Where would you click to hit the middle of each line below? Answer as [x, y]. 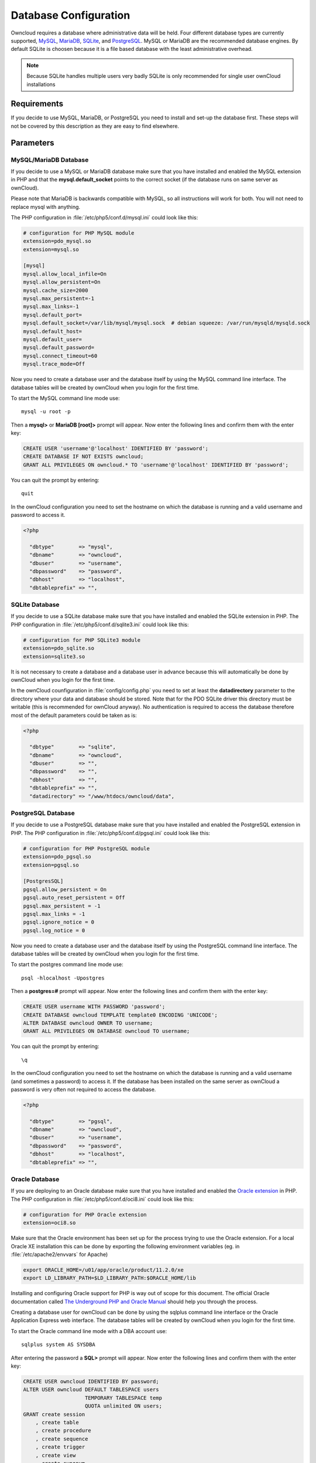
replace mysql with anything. [46, 207]
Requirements [37, 104]
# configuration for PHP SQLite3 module [82, 640]
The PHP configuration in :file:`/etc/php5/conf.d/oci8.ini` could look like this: [102, 1199]
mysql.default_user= [52, 339]
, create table [57, 1422]
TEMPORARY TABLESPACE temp [123, 1398]
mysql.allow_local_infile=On [65, 274]
